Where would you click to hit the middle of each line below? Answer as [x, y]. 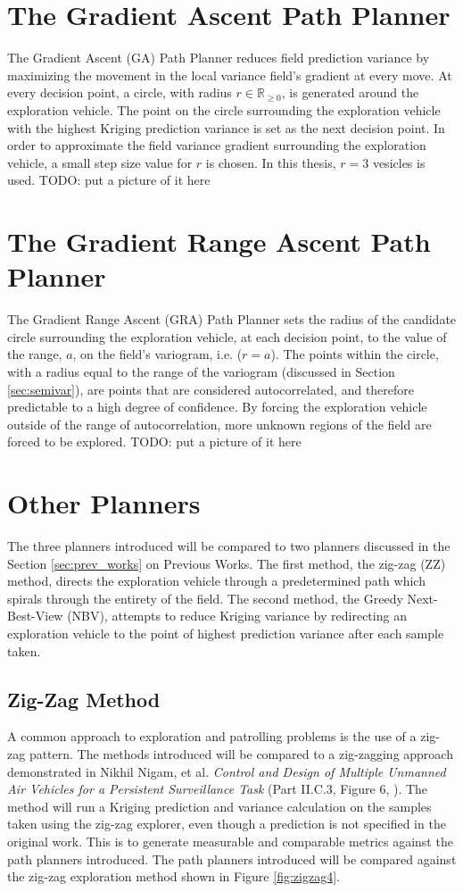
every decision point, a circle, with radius [120, 92]
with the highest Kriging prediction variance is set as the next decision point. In [226, 127]
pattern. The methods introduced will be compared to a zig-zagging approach [241, 754]
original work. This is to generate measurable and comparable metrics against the [230, 841]
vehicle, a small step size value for [100, 162]
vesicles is [399, 162]
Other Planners [104, 503]
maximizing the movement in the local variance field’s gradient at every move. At [230, 75]
